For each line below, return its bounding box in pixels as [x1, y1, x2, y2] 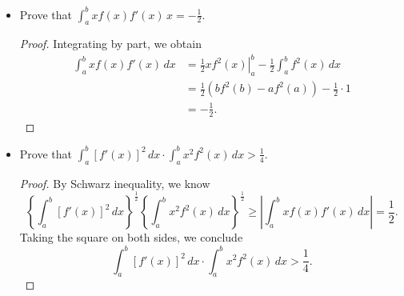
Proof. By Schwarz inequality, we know [19, 174, 210, 191]
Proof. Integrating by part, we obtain [19, 35, 202, 52]
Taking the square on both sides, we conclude [19, 229, 243, 246]
